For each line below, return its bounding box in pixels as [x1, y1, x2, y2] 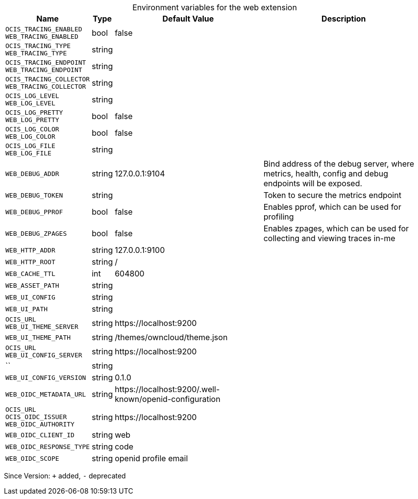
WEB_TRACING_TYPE [5, 50, 67, 57]
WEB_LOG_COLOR [5, 133, 55, 140]
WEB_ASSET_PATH [5, 281, 59, 289]
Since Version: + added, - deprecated [4, 472, 126, 480]
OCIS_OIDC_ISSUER [5, 413, 67, 421]
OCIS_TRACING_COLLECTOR [5, 75, 90, 83]
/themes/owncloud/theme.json [115, 332, 228, 342]
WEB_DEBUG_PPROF [5, 208, 63, 216]
